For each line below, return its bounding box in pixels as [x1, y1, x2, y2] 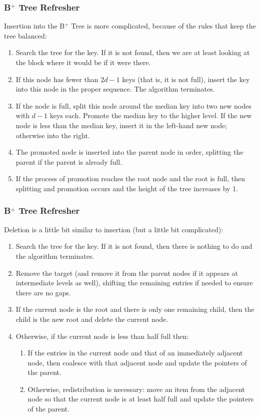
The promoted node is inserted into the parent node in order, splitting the [15, 147, 243, 157]
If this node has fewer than [15, 74, 98, 84]
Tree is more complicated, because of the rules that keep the [71, 21, 256, 31]
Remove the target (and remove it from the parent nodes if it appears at [15, 267, 238, 278]
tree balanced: [4, 30, 47, 41]
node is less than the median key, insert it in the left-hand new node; [15, 120, 227, 130]
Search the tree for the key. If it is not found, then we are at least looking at [15, 47, 250, 58]
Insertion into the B [4, 21, 65, 31]
